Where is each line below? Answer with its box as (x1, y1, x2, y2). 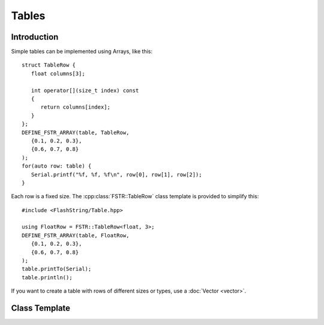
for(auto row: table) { (22, 163, 92, 169)
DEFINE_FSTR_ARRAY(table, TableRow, (22, 129, 130, 136)
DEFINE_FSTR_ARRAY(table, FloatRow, (22, 232, 130, 238)
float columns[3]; (31, 70, 85, 77)
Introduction (11, 32, 59, 42)
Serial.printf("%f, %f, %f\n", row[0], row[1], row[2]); (31, 171, 202, 178)
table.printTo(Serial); (22, 266, 92, 273)
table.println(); (22, 274, 73, 281)
